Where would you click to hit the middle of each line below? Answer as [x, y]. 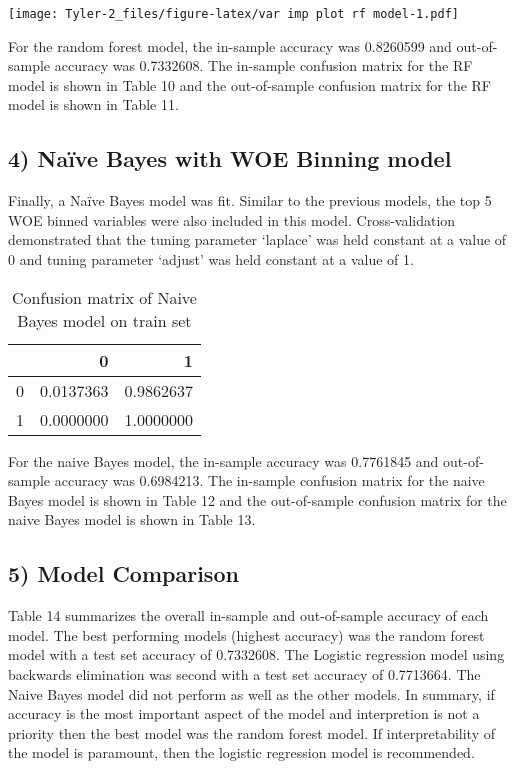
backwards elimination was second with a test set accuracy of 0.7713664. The [244, 673]
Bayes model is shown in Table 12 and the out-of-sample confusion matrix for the [257, 499]
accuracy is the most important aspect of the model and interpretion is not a [244, 713]
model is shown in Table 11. [93, 104]
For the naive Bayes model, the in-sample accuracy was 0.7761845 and [223, 460]
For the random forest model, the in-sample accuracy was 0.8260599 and [230, 45]
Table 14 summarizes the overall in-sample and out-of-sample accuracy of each [248, 615]
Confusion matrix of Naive [104, 297]
